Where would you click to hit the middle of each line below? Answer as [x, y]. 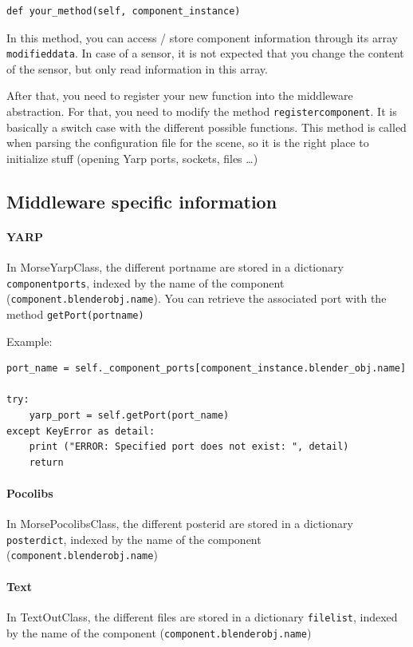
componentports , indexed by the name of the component [146, 282]
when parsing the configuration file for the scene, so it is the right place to [188, 143]
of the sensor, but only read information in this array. [137, 68]
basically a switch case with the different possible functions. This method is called [206, 127]
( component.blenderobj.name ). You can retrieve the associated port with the [197, 298]
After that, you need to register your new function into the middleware [180, 95]
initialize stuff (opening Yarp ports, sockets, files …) [132, 158]
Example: [29, 341]
